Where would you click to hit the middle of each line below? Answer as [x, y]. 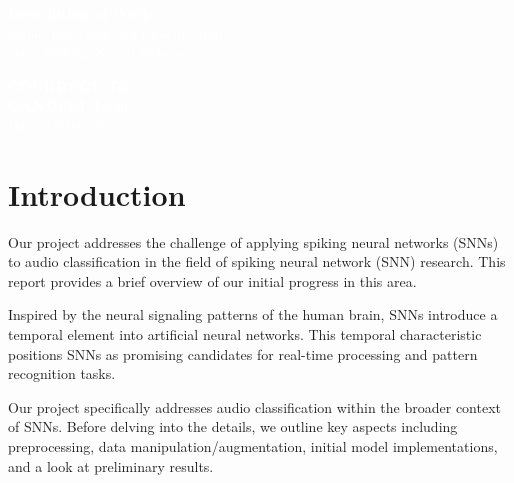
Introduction [97, 193]
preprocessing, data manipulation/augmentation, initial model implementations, [253, 446]
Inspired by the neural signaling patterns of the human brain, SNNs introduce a [253, 314]
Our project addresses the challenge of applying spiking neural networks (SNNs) [253, 241]
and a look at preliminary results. [111, 465]
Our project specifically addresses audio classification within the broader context [255, 406]
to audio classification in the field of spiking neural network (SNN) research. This [257, 261]
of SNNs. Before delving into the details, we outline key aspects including [233, 426]
